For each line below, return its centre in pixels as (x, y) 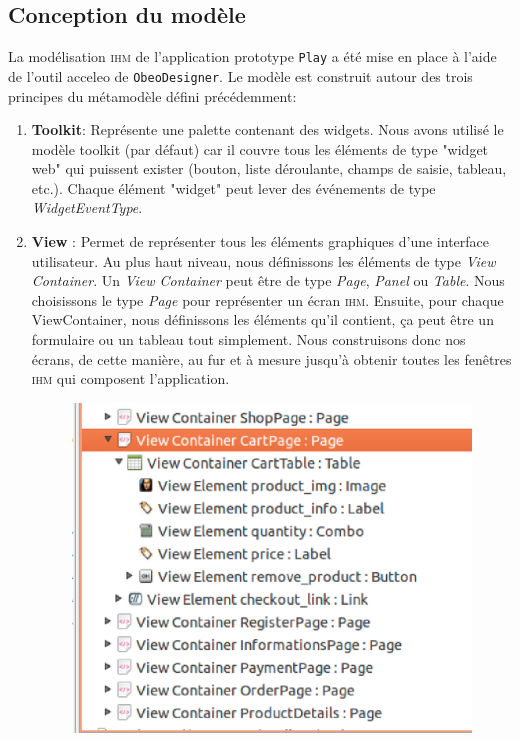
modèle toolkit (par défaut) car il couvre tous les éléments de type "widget (260, 148)
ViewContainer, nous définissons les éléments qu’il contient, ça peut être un (262, 319)
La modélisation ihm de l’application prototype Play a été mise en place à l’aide (252, 56)
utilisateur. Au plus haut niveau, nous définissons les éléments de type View (263, 260)
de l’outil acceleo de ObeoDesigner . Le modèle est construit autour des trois (240, 75)
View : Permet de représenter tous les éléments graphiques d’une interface (260, 241)
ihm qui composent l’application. (130, 378)
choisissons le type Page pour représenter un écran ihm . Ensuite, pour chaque (267, 299)
